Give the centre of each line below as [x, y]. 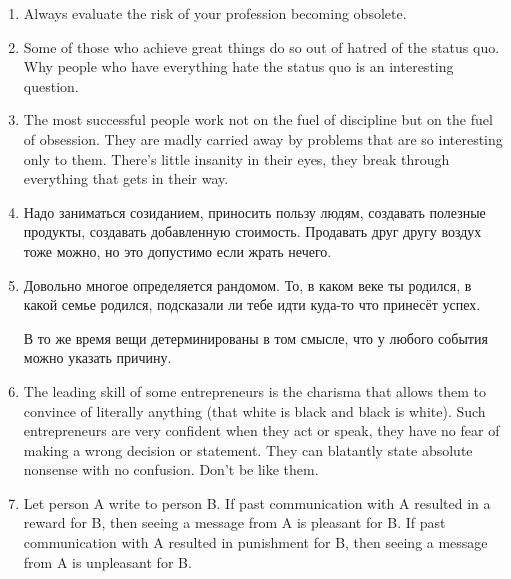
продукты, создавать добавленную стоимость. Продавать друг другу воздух [252, 231]
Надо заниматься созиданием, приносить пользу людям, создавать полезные [254, 211]
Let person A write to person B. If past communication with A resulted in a [257, 502]
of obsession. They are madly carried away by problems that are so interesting [263, 138]
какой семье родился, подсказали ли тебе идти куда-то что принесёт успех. [252, 304]
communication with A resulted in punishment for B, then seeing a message [255, 542]
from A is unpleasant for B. [107, 561]
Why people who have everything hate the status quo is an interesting [238, 66]
